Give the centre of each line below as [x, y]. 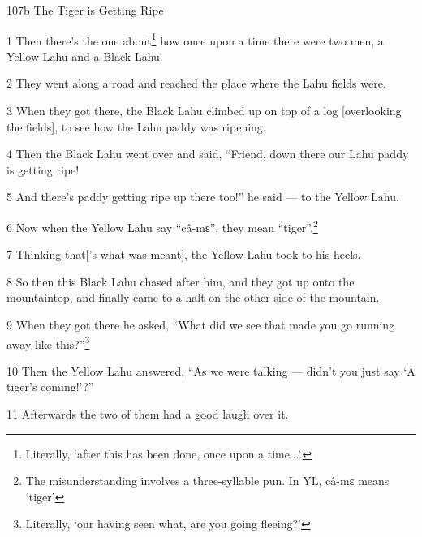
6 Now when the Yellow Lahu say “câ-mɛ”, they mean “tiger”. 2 [162, 226]
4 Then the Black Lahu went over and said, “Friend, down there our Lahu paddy [208, 154]
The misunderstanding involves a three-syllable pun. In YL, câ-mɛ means [207, 481]
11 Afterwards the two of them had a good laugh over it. [148, 414]
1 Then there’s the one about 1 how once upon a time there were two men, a [195, 39]
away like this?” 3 [48, 342]
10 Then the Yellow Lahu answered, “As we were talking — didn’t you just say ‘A [211, 370]
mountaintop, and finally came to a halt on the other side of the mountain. [193, 297]
